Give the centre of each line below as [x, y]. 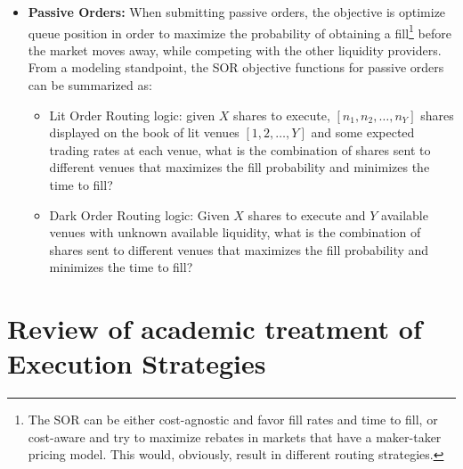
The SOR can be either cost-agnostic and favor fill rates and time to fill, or [233, 420]
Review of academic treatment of [215, 329]
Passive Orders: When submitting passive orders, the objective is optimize [237, 12]
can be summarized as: [90, 85]
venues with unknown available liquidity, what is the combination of [235, 232]
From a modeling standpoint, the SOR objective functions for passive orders [236, 67]
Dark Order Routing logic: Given [139, 214]
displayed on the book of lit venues [144, 132]
